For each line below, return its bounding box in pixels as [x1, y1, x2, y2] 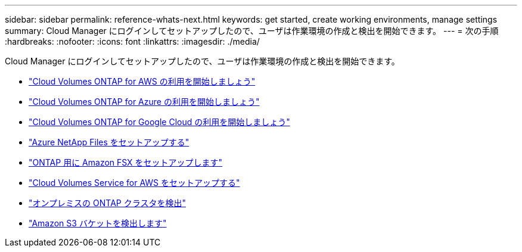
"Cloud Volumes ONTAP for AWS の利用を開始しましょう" [29, 76, 256, 86]
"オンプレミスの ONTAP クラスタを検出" [29, 198, 186, 208]
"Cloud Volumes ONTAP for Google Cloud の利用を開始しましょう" [29, 117, 290, 127]
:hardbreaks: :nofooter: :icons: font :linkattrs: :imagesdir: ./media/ [5, 36, 260, 46]
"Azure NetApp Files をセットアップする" [29, 137, 189, 147]
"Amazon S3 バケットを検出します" [29, 218, 167, 228]
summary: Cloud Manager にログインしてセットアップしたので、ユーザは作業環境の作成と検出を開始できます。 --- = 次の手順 [5, 26, 499, 36]
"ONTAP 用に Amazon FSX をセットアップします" [29, 157, 223, 167]
